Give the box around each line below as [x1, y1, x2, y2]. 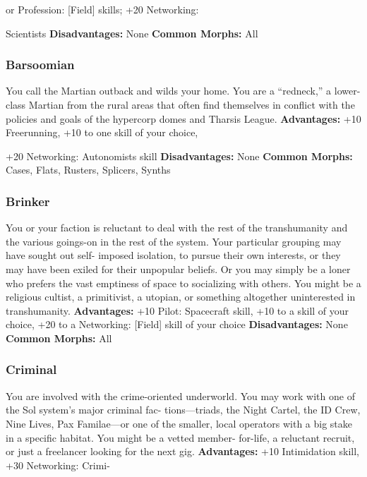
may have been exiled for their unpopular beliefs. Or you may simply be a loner [6, 261, 351, 276]
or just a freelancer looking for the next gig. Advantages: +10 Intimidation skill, [6, 444, 360, 459]
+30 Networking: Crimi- [6, 457, 110, 472]
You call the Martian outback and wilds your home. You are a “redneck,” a [6, 83, 332, 98]
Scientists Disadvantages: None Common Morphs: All [6, 25, 258, 40]
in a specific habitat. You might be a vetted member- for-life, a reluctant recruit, [6, 430, 355, 445]
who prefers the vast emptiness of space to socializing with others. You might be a [6, 275, 361, 290]
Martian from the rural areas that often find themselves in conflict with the [28, 97, 355, 111]
